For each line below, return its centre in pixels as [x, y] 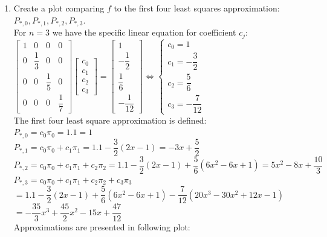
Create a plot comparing [59, 8]
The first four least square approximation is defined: [110, 120]
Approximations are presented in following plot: [102, 226]
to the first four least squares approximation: [197, 8]
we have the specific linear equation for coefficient [144, 32]
